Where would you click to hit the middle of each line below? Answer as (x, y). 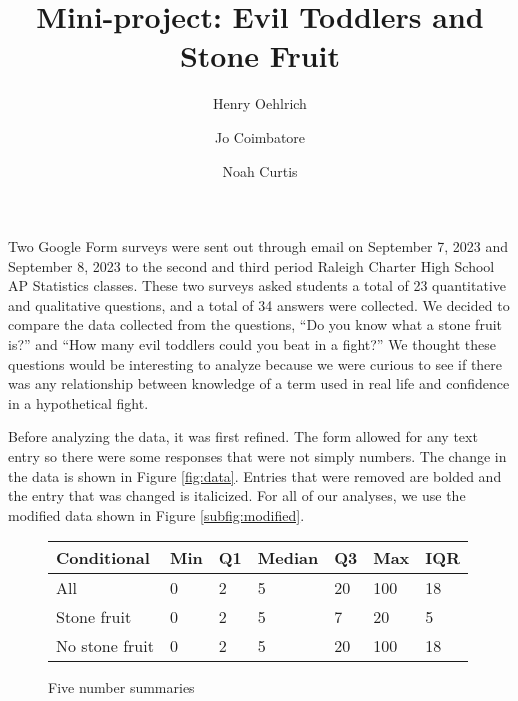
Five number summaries (121, 687)
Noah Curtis (260, 170)
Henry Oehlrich (260, 103)
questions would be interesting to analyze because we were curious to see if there (255, 363)
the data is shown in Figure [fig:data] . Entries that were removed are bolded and (255, 475)
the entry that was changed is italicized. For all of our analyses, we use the (237, 495)
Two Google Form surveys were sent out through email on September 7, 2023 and (258, 246)
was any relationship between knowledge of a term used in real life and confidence (259, 383)
